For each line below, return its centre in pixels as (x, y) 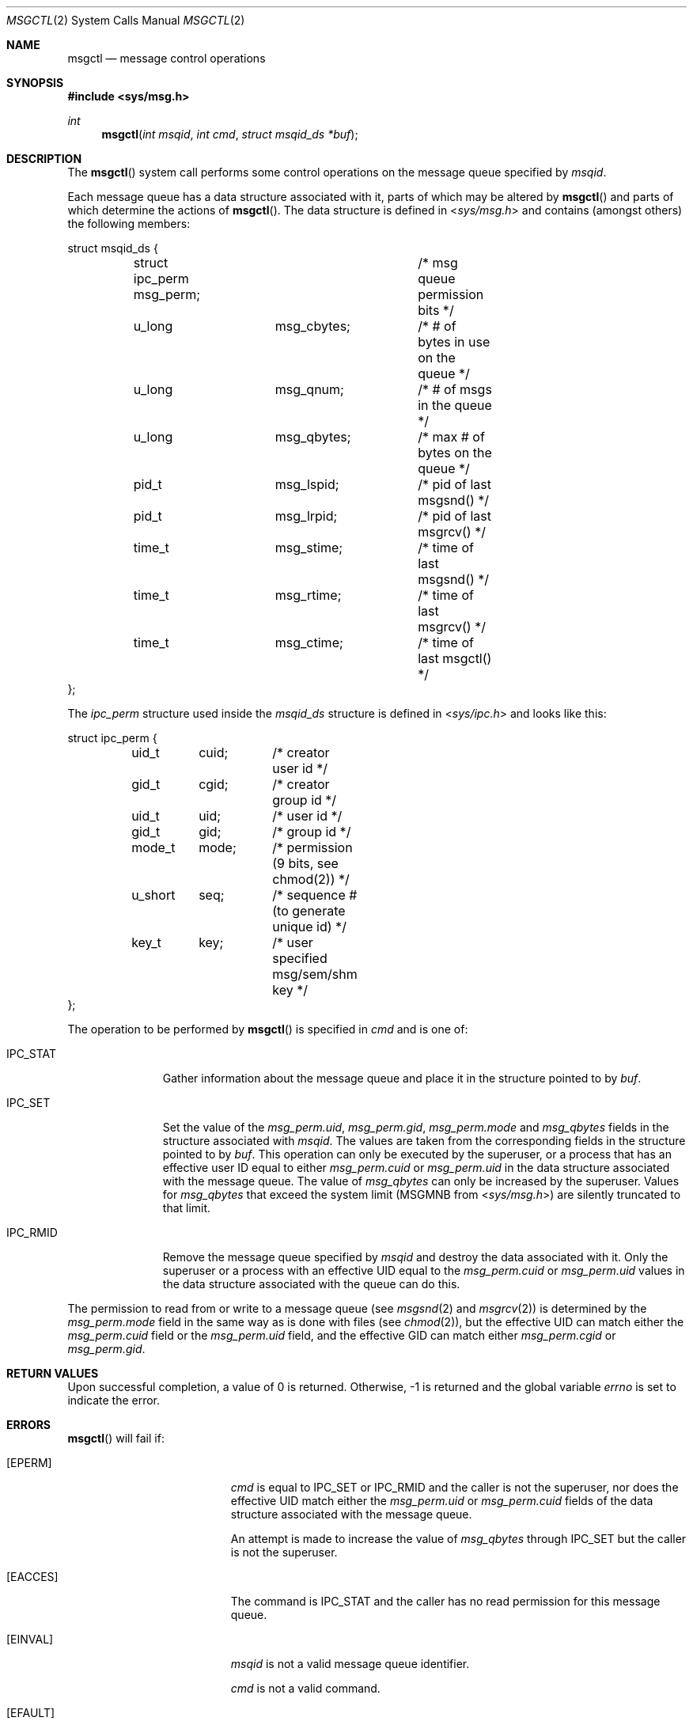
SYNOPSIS (35, 83)
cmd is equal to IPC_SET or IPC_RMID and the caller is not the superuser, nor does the (454, 1487)
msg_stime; (309, 548)
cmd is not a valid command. (305, 1688)
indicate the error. (114, 1400)
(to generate (309, 911)
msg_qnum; (309, 389)
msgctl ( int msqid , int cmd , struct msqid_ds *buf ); (230, 134)
